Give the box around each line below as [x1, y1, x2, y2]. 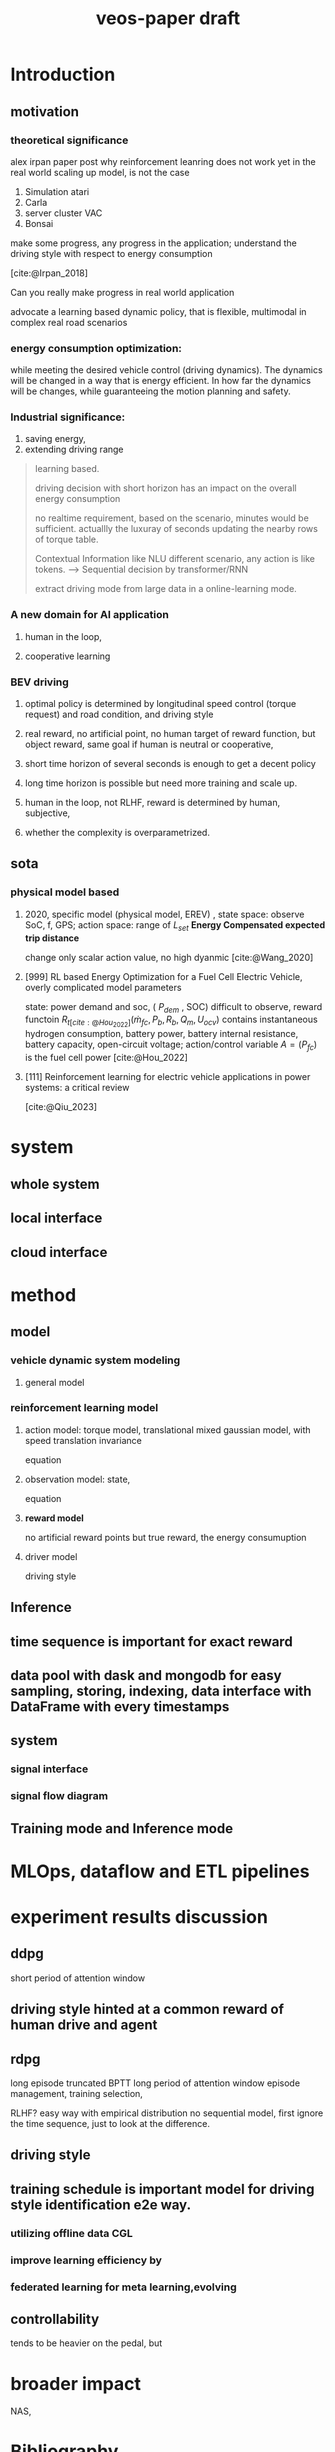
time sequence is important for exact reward [10, 1633, 293, 1650]
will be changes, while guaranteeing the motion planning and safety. [10, 385, 292, 397]
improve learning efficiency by [10, 2253, 163, 2267]
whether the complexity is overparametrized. [24, 827, 210, 839]
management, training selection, [10, 2087, 143, 2099]
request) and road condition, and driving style [24, 708, 214, 721]
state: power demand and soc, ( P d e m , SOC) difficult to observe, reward [24, 1000, 323, 1015]
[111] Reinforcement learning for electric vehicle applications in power [24, 1071, 311, 1083]
